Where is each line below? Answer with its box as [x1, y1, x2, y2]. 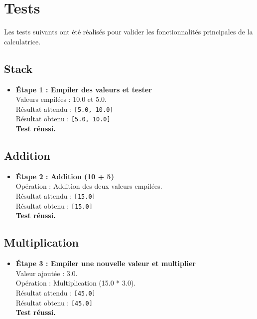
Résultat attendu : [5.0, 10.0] [15, 103, 114, 114]
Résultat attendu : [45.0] [15, 287, 96, 298]
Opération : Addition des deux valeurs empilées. [15, 181, 162, 191]
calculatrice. [4, 36, 41, 46]
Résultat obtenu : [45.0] [15, 297, 93, 308]
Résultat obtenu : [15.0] [15, 200, 93, 211]
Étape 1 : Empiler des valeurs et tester [15, 84, 152, 94]
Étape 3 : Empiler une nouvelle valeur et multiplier [15, 258, 196, 269]
